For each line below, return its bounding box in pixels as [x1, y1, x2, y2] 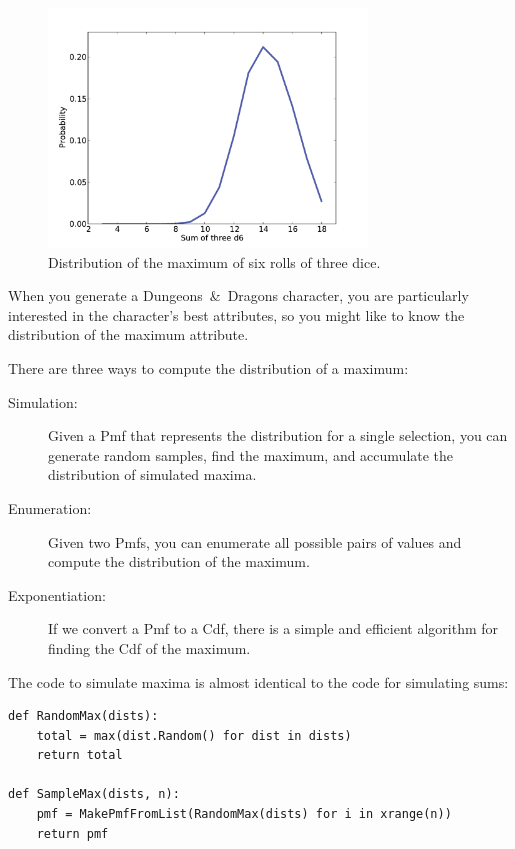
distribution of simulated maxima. [48, 464, 257, 485]
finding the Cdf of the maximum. [48, 637, 251, 658]
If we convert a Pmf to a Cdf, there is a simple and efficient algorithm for [48, 618, 499, 639]
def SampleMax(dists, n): [8, 787, 180, 802]
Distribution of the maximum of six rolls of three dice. [48, 251, 381, 272]
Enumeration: [8, 497, 92, 518]
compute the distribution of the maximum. [48, 551, 310, 572]
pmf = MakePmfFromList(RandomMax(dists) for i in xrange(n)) [36, 807, 452, 822]
